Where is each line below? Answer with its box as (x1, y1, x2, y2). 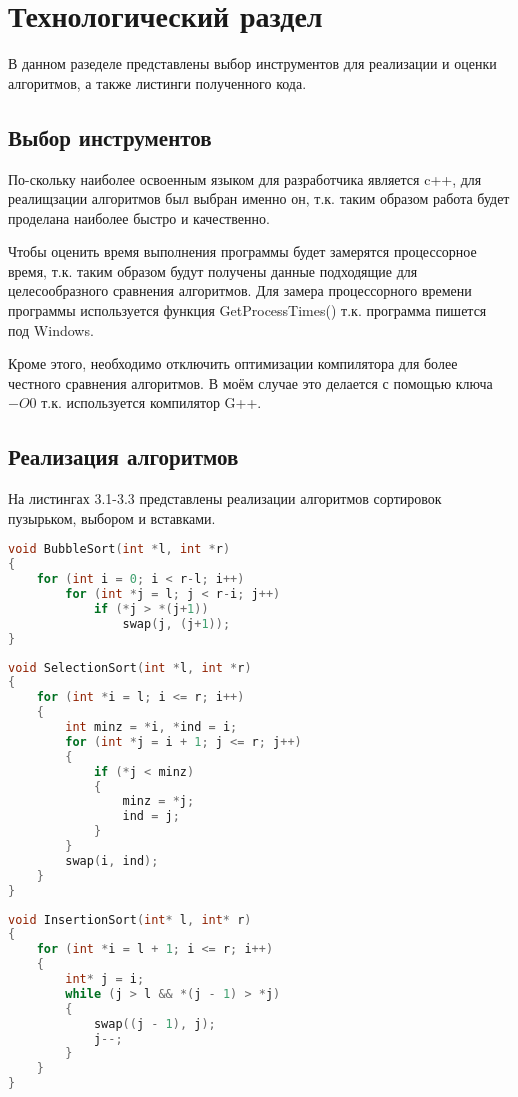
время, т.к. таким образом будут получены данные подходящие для (8, 260, 418, 281)
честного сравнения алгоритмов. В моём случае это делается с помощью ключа (8, 372, 493, 393)
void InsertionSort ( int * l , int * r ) (8, 912, 252, 927)
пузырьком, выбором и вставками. (8, 507, 216, 528)
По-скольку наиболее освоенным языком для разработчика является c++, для (8, 168, 482, 189)
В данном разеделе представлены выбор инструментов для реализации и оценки (8, 53, 497, 74)
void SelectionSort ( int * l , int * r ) (8, 660, 252, 675)
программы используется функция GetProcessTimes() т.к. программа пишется (8, 300, 487, 321)
